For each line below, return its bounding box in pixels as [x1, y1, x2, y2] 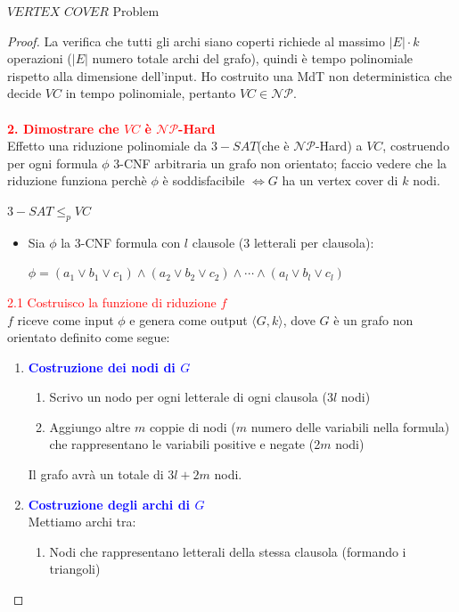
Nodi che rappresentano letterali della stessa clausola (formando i [49, 542, 406, 560]
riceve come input [17, 310, 114, 329]
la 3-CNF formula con [61, 233, 181, 251]
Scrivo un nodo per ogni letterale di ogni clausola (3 [49, 388, 333, 406]
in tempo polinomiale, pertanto [65, 84, 236, 102]
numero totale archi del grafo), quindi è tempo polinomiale [92, 49, 414, 68]
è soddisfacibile [162, 171, 245, 190]
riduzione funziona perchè [7, 171, 147, 190]
